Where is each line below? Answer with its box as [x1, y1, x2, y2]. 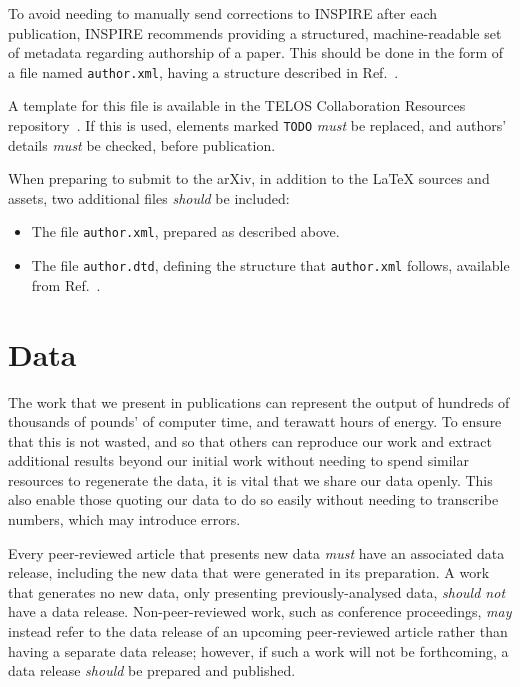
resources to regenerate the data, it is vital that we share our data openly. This [8, 469, 493, 490]
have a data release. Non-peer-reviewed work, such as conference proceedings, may [8, 601, 512, 622]
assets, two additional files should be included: [8, 187, 290, 208]
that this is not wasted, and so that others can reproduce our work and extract [8, 430, 493, 451]
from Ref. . [31, 274, 101, 295]
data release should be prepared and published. [8, 660, 296, 681]
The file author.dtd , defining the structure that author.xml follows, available [31, 255, 510, 276]
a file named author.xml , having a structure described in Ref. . [8, 61, 399, 82]
